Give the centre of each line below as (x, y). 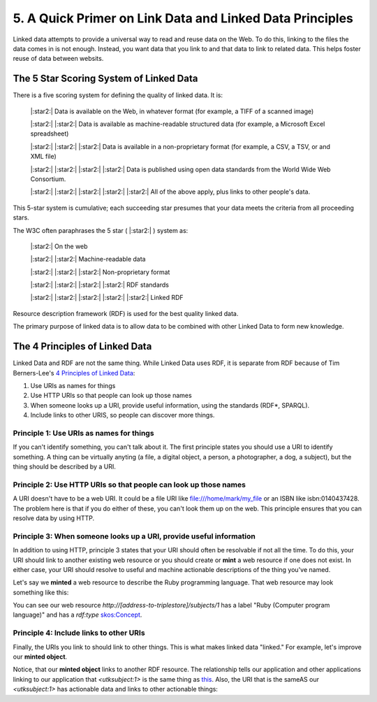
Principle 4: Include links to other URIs (79, 633)
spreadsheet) (50, 134)
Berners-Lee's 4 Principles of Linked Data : (74, 373)
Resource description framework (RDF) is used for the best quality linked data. (126, 313)
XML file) (44, 157)
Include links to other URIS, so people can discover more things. (123, 415)
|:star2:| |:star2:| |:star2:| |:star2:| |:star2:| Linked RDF (107, 298)
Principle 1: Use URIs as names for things (83, 433)
